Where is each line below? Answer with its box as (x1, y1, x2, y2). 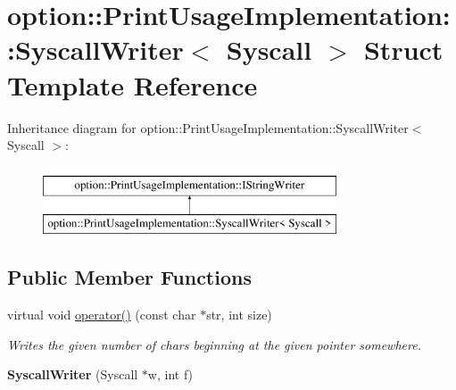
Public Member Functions (7, 263, 252, 291)
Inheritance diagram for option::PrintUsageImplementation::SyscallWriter (7, 118, 409, 137)
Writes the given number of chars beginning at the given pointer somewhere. (7, 335, 421, 353)
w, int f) (147, 365, 194, 384)
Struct (363, 31, 444, 68)
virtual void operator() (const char (7, 305, 196, 324)
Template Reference (7, 66, 258, 103)
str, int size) (206, 305, 272, 324)
